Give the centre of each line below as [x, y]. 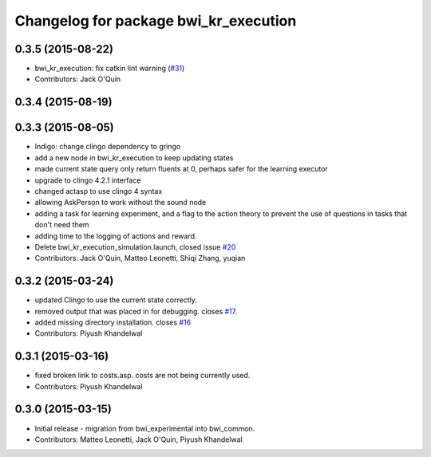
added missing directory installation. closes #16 [113, 322]
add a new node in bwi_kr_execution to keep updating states [134, 158]
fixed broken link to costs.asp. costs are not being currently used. [142, 376]
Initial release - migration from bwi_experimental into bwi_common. [145, 428]
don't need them [62, 225]
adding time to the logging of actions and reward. [116, 236]
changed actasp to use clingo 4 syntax [99, 191]
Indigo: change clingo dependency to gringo [108, 147]
